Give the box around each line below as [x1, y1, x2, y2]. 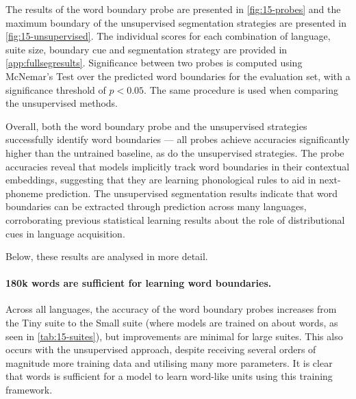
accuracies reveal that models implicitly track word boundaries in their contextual [5, 159, 350, 173]
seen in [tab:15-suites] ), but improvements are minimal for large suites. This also [5, 329, 343, 343]
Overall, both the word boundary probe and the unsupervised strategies [5, 118, 307, 133]
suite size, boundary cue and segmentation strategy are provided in [5, 42, 288, 56]
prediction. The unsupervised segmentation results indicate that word [46, 185, 338, 200]
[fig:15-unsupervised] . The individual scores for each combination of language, [5, 29, 331, 43]
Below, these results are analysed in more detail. [5, 249, 208, 263]
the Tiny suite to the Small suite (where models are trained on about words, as [5, 316, 338, 330]
